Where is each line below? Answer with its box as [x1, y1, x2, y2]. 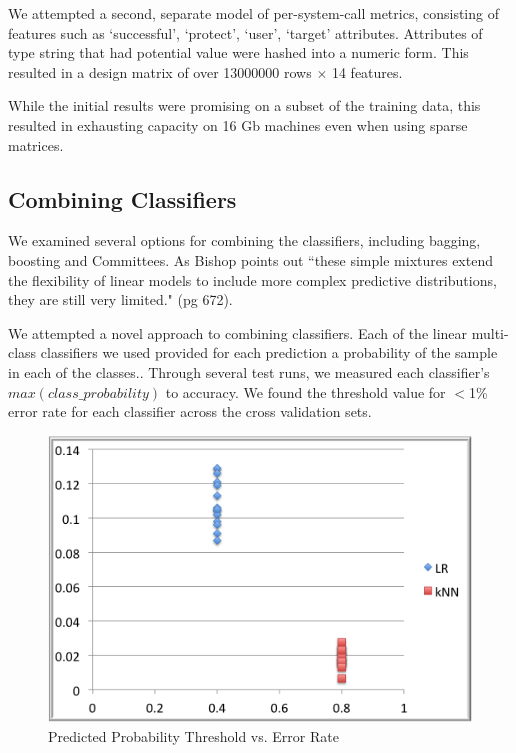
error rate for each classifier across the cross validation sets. [8, 401, 372, 422]
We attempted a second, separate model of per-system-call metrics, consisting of [8, 3, 499, 23]
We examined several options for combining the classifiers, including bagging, [8, 230, 481, 251]
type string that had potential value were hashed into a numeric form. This [8, 42, 469, 63]
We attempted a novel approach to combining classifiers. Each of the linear [8, 322, 468, 343]
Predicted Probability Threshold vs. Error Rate [48, 725, 339, 746]
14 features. [331, 61, 403, 82]
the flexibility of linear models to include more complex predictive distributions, [8, 269, 497, 290]
